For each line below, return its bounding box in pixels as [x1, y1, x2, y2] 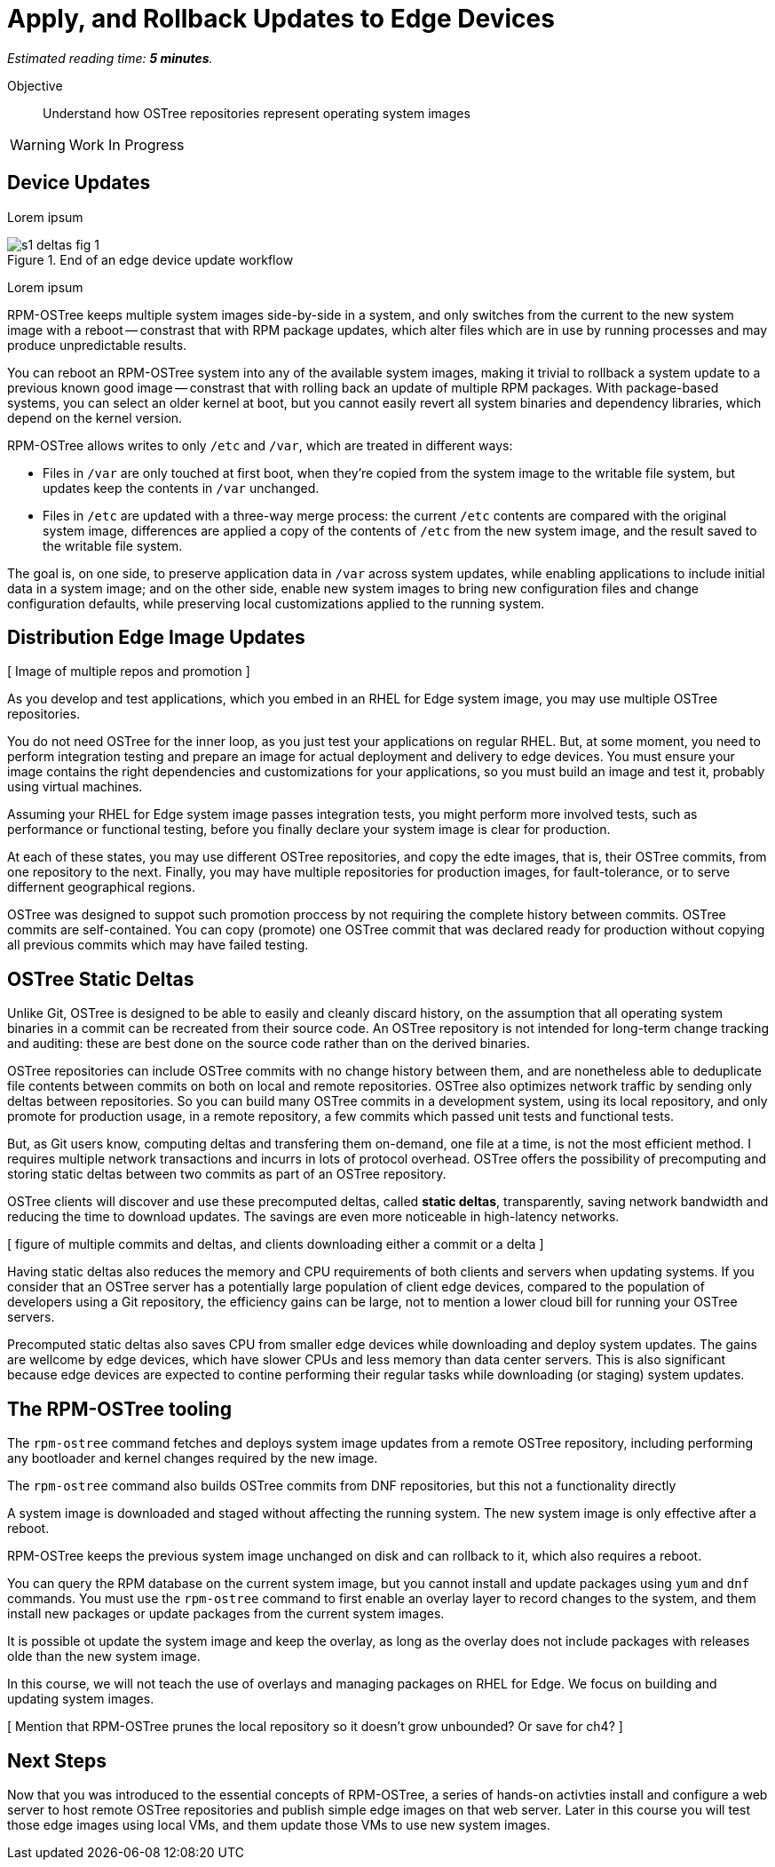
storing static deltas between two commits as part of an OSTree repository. [7, 1166, 447, 1182]
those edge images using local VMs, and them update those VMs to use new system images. [7, 1816, 550, 1832]
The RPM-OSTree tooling [7, 1397, 232, 1420]
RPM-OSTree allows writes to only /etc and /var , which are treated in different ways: [7, 437, 513, 453]
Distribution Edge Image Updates [7, 626, 305, 649]
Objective [7, 77, 63, 93]
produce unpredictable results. [7, 337, 187, 353]
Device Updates [7, 171, 151, 195]
